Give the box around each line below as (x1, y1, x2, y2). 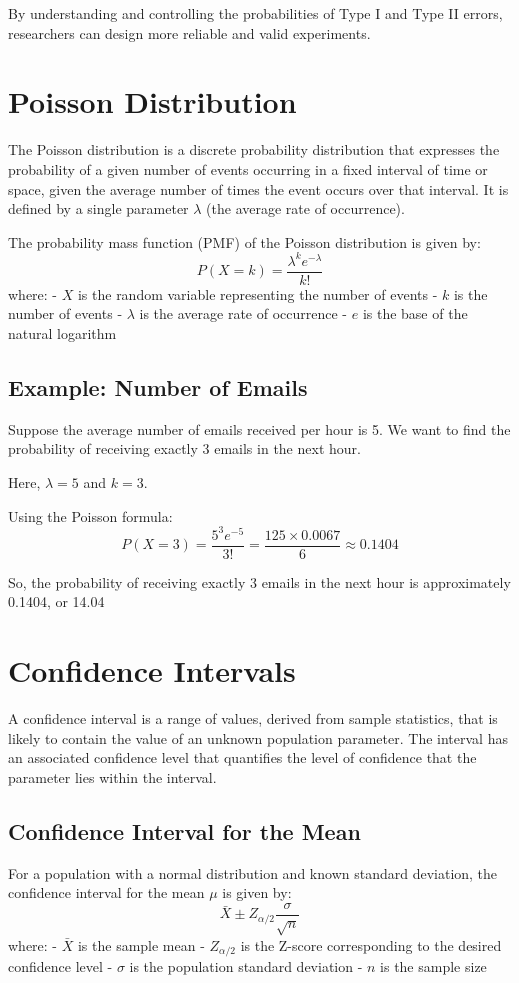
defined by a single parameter (8, 198, 189, 219)
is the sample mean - (77, 934, 205, 955)
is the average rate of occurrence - (139, 303, 348, 324)
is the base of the (362, 303, 468, 324)
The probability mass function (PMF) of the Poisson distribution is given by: (8, 231, 481, 252)
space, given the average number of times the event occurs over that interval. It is (8, 178, 509, 199)
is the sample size (380, 956, 487, 977)
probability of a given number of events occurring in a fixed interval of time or (8, 158, 488, 179)
